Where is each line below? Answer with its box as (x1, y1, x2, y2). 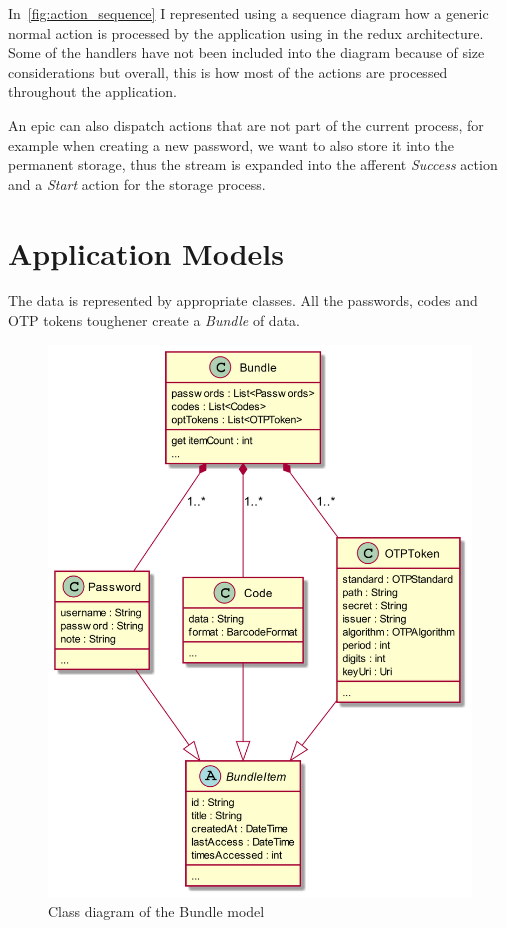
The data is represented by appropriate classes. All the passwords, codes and (8, 290, 478, 311)
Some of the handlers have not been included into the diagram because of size (8, 42, 485, 63)
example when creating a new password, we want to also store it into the (8, 134, 455, 155)
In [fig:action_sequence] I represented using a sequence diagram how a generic (8, 3, 489, 23)
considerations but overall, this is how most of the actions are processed (8, 61, 448, 82)
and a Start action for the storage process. (8, 173, 266, 194)
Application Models (8, 232, 284, 273)
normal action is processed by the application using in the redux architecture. (8, 22, 484, 43)
